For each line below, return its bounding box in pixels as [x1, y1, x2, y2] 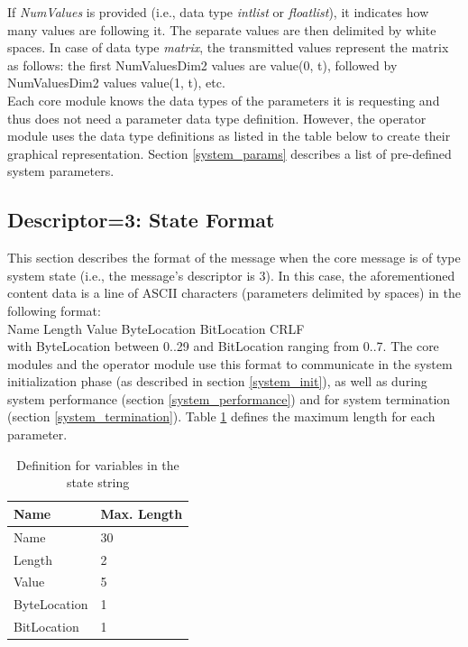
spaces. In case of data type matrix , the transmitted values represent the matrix [7, 38, 449, 57]
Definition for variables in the [16, 455, 179, 474]
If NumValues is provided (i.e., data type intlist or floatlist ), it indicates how [7, 3, 429, 21]
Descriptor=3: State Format [7, 206, 275, 234]
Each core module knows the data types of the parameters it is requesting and [7, 90, 440, 109]
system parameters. [7, 162, 115, 180]
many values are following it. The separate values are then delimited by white [7, 20, 436, 39]
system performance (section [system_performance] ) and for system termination [7, 389, 451, 408]
